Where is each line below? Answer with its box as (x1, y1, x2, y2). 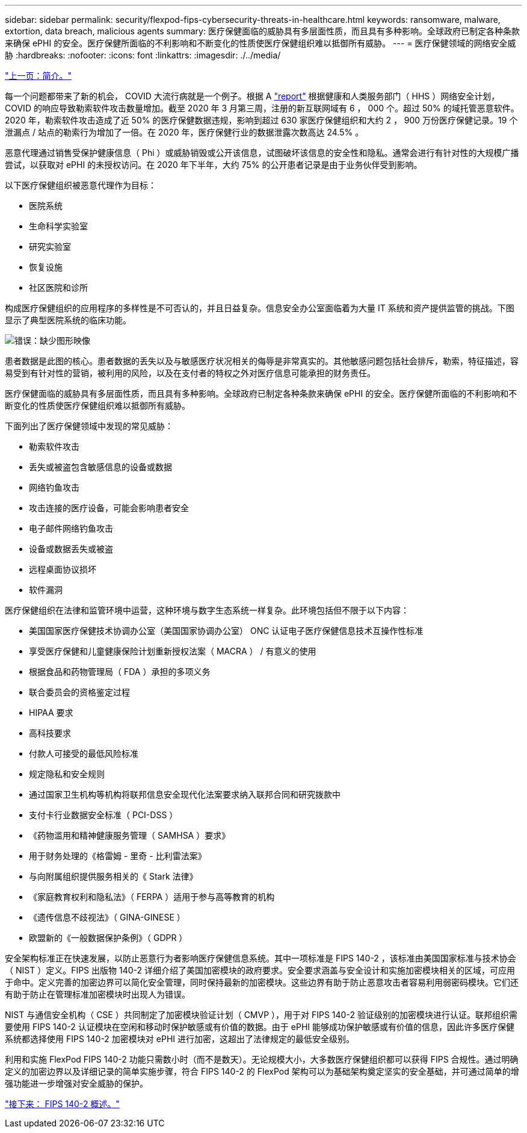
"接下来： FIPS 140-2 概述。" (5, 1099, 120, 1109)
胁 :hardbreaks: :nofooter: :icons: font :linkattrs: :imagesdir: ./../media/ (5, 50, 281, 60)
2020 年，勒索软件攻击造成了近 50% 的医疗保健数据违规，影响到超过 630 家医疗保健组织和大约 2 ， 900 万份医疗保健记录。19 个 (5, 115, 518, 125)
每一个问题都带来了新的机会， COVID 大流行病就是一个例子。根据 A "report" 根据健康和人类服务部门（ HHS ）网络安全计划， (5, 91, 500, 101)
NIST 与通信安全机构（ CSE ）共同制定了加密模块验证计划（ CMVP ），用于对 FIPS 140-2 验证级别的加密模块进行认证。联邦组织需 (5, 1010, 517, 1020)
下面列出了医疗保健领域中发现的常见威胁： (5, 421, 173, 431)
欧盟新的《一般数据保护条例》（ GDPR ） (29, 933, 188, 943)
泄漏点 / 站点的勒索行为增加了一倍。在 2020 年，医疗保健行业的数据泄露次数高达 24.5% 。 (5, 127, 364, 137)
